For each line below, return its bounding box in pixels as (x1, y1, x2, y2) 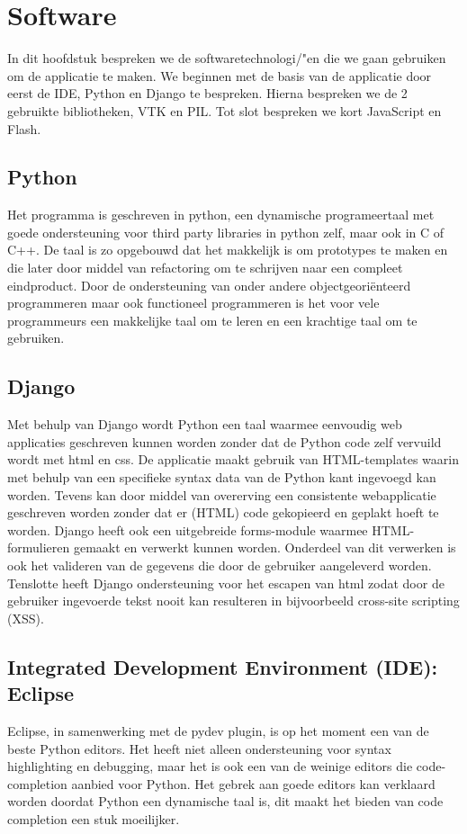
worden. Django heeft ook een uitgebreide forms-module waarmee (7, 520, 368, 539)
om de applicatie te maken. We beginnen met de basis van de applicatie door (7, 66, 432, 85)
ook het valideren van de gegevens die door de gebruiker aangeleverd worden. (7, 556, 432, 574)
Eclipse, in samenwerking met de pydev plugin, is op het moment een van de (7, 721, 429, 740)
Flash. (7, 119, 41, 138)
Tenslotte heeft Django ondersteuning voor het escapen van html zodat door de (7, 573, 445, 592)
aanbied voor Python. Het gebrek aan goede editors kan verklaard (71, 774, 436, 793)
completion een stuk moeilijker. (7, 809, 180, 828)
